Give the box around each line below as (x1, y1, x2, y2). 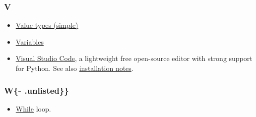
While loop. (15, 103, 51, 114)
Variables (15, 36, 44, 47)
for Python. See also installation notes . (15, 63, 133, 73)
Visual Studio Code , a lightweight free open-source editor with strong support (15, 53, 253, 63)
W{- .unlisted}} (4, 84, 69, 96)
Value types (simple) (15, 20, 78, 30)
